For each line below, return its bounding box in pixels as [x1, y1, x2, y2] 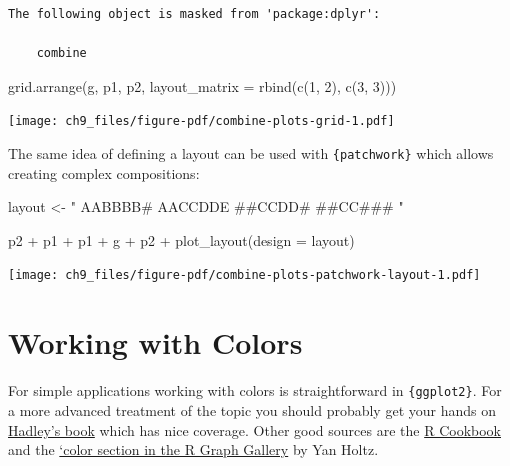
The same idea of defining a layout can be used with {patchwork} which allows [8, 143, 494, 164]
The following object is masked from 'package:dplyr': [8, 7, 381, 21]
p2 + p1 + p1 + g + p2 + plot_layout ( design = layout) [8, 229, 355, 250]
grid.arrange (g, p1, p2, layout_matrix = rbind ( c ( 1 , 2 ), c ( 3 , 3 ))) [8, 75, 397, 96]
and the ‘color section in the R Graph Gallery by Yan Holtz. [8, 439, 379, 460]
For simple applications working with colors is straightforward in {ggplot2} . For [8, 380, 502, 401]
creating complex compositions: [8, 162, 200, 183]
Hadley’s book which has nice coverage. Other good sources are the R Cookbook [8, 419, 501, 440]
